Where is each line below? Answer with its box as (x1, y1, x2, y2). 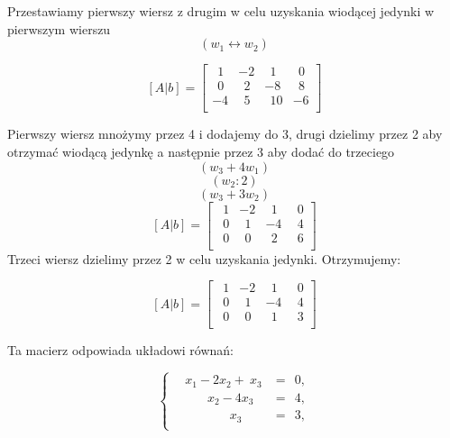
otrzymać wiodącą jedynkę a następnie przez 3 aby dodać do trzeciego (7, 141, 395, 160)
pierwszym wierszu (7, 19, 111, 38)
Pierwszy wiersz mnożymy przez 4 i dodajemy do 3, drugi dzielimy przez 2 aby (7, 124, 443, 143)
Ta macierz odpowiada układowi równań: (7, 341, 234, 360)
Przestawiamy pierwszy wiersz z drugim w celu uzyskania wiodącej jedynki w (7, 2, 435, 20)
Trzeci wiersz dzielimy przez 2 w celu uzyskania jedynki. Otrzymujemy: (7, 249, 401, 268)
